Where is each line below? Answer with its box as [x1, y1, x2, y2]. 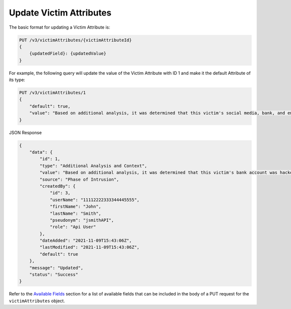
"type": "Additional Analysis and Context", [39, 163, 147, 169]
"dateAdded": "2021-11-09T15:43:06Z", [39, 238, 132, 243]
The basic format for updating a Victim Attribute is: [9, 24, 110, 30]
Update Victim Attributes [9, 7, 112, 18]
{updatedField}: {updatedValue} [29, 51, 107, 56]
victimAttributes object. [9, 298, 65, 304]
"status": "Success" [29, 272, 79, 277]
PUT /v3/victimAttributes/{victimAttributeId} [19, 37, 132, 43]
